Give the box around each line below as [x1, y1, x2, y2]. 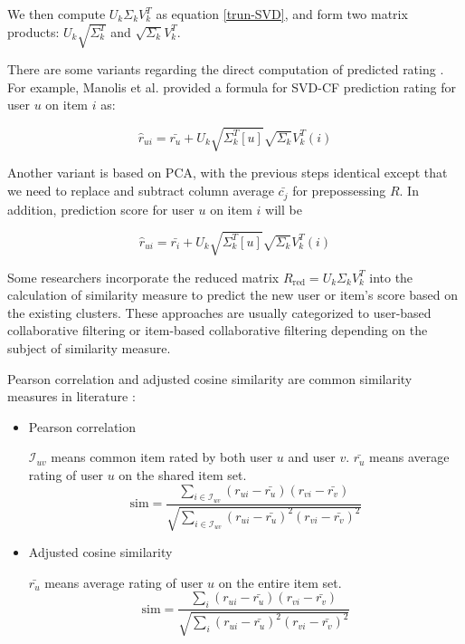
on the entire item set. [218, 572, 342, 591]
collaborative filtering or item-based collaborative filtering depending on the [7, 321, 428, 340]
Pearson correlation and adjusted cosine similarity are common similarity [7, 369, 413, 388]
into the [369, 267, 413, 286]
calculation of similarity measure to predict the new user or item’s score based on [7, 285, 459, 304]
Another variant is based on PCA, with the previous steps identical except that [7, 163, 448, 182]
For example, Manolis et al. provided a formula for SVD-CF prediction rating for [7, 77, 457, 96]
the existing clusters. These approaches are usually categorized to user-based [7, 303, 432, 322]
